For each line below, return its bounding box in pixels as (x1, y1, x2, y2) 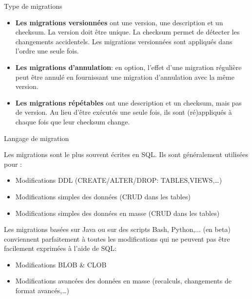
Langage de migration (4, 133, 69, 143)
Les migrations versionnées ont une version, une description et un (15, 17, 223, 27)
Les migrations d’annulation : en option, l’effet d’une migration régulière (15, 62, 242, 72)
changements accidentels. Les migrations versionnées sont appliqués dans (15, 36, 233, 46)
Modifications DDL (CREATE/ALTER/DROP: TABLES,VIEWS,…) (15, 175, 222, 185)
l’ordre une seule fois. (15, 46, 79, 56)
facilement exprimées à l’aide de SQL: (4, 243, 116, 253)
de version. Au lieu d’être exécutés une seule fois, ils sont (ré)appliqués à (15, 107, 232, 117)
